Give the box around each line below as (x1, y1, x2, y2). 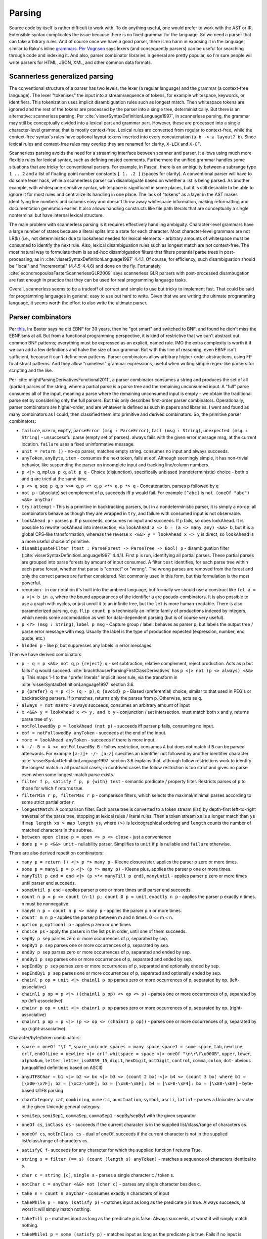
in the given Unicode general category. (21, 1103, 101, 1110)
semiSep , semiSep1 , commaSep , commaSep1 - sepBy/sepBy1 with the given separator (21, 1113, 196, 1119)
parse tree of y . (21, 716, 53, 722)
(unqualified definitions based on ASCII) (21, 1065, 103, 1070)
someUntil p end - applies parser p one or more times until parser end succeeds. (21, 887, 192, 893)
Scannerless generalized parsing (9, 72, 114, 81)
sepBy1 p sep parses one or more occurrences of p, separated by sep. (21, 942, 170, 949)
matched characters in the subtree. (21, 827, 93, 833)
